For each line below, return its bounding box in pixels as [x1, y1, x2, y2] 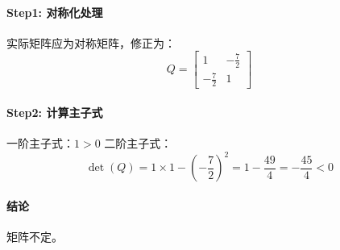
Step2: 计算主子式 [6, 103, 103, 120]
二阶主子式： [104, 134, 172, 151]
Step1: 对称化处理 [6, 3, 103, 20]
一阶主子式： [6, 134, 74, 151]
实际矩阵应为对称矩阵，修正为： [6, 34, 176, 51]
